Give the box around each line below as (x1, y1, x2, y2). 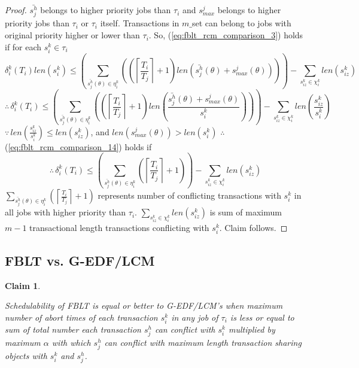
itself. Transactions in (100, 17, 180, 29)
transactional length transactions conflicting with (29, 221, 209, 234)
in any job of (171, 311, 218, 323)
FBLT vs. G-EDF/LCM (5, 251, 155, 269)
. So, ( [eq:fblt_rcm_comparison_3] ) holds (148, 29, 303, 41)
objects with (5, 349, 47, 362)
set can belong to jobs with (192, 17, 291, 29)
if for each (5, 40, 42, 53)
